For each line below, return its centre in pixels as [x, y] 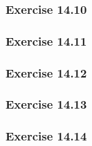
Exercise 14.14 [46, 136]
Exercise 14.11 [46, 40]
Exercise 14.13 [46, 104]
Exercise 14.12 [46, 72]
